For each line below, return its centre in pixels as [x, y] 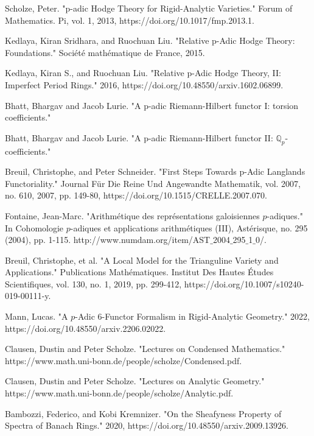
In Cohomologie [34, 227]
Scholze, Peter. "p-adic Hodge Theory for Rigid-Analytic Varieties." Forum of [149, 8]
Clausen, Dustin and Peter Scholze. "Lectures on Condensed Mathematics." [145, 349]
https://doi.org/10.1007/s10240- [244, 283]
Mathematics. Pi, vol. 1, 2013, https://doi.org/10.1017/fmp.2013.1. [130, 20]
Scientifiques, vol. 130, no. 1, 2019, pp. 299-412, [93, 283]
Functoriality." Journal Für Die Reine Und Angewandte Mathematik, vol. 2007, [153, 183]
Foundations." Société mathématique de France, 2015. [105, 52]
